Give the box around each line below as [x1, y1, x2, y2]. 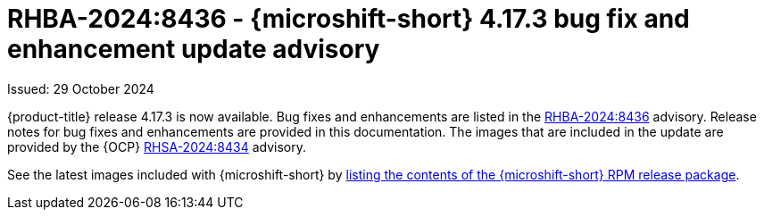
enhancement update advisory [7, 34, 380, 64]
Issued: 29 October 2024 [7, 80, 154, 96]
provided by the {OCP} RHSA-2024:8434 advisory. [7, 138, 307, 154]
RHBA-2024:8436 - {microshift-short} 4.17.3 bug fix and [7, 4, 690, 34]
